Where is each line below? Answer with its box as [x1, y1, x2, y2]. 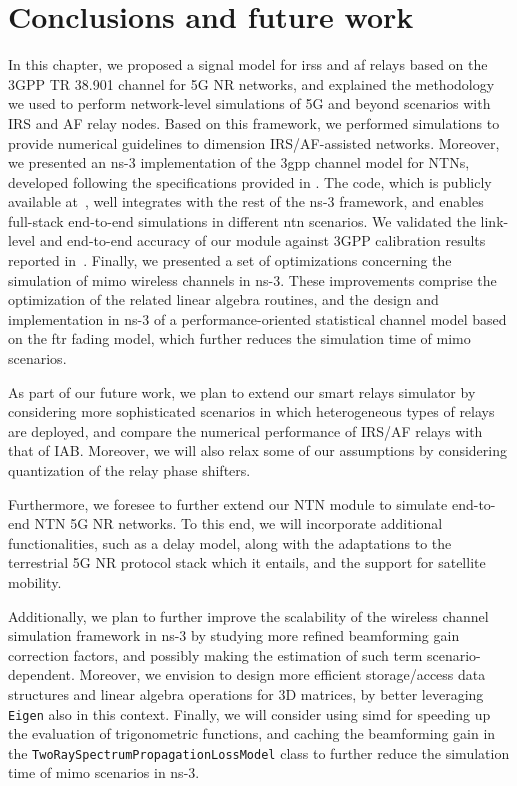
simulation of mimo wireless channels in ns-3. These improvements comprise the [8, 269, 497, 290]
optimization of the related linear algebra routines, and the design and [8, 289, 439, 310]
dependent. [8, 664, 75, 685]
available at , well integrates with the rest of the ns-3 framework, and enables [8, 191, 484, 212]
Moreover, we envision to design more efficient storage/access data [79, 664, 486, 685]
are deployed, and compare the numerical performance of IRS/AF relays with [8, 420, 483, 441]
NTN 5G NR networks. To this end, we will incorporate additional [34, 513, 443, 534]
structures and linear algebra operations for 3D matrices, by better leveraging [8, 683, 484, 704]
